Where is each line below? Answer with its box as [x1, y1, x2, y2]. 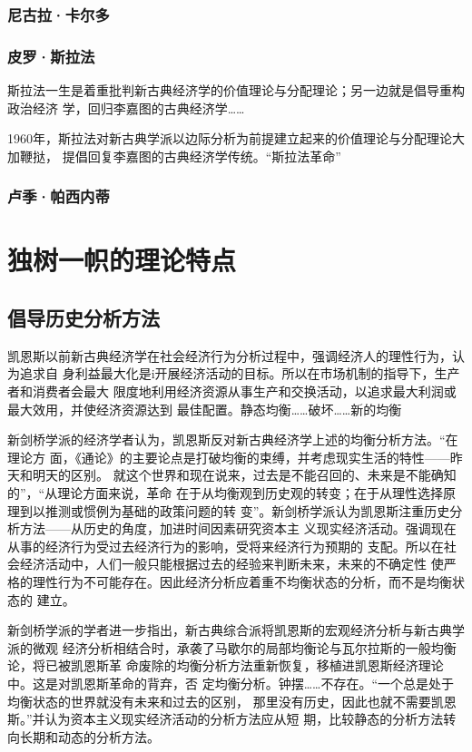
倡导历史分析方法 [7, 304, 160, 332]
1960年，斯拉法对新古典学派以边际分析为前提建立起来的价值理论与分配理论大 [7, 129, 465, 148]
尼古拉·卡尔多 [7, 3, 110, 25]
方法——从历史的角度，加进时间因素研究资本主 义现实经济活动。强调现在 [19, 519, 457, 538]
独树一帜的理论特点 [7, 241, 237, 278]
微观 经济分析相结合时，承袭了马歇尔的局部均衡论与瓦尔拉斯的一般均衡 [32, 638, 457, 657]
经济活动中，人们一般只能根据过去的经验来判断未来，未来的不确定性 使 [19, 554, 444, 573]
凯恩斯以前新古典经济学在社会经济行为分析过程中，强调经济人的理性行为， [7, 346, 452, 365]
